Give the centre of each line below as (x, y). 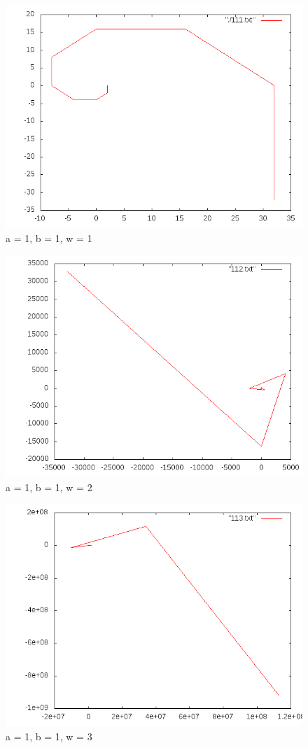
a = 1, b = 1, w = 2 (49, 487)
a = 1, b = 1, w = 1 (49, 238)
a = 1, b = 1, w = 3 (49, 736)
